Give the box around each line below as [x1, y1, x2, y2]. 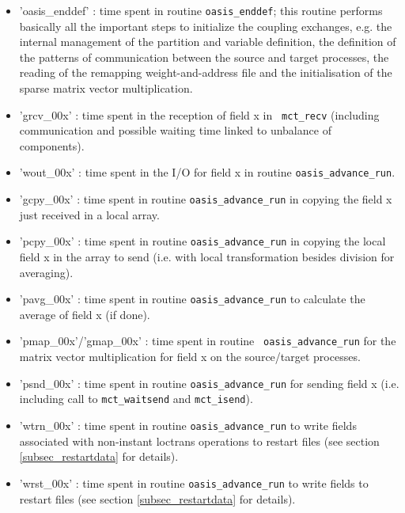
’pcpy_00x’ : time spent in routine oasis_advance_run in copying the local [19, 233, 386, 249]
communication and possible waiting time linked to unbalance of [19, 122, 331, 139]
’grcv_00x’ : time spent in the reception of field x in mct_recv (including [19, 106, 380, 123]
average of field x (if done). [19, 306, 150, 322]
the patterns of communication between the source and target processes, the [19, 48, 389, 65]
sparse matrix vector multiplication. [19, 80, 193, 97]
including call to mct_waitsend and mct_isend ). [19, 390, 253, 407]
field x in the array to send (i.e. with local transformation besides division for [19, 249, 395, 265]
